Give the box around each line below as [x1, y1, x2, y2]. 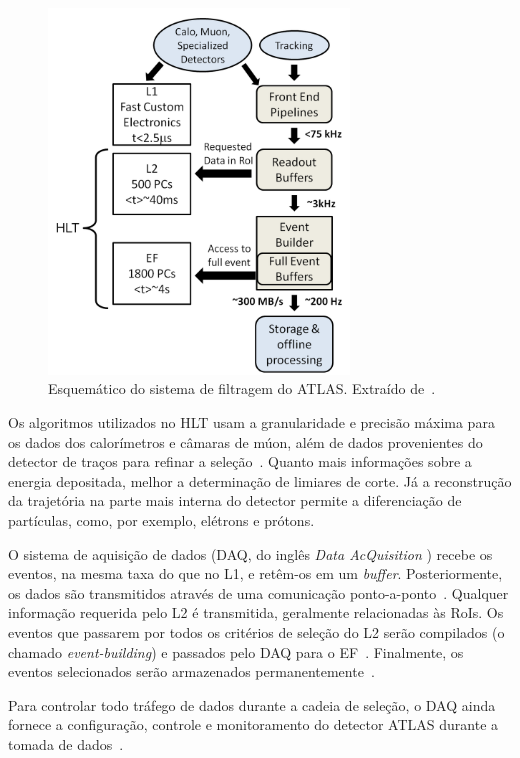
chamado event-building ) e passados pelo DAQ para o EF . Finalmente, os [8, 641, 464, 662]
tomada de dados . [8, 733, 124, 754]
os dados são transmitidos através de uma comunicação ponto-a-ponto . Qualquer [8, 582, 509, 603]
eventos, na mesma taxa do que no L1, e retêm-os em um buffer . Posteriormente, [8, 563, 503, 584]
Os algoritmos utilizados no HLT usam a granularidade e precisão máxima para [8, 412, 495, 433]
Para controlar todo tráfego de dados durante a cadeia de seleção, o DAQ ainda [8, 694, 496, 715]
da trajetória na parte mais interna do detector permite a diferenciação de [8, 490, 462, 511]
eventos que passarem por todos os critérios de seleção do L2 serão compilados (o [8, 621, 505, 642]
